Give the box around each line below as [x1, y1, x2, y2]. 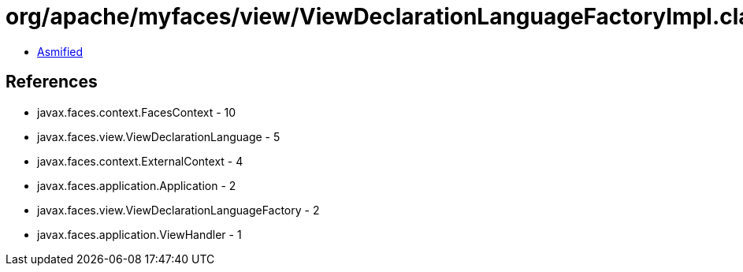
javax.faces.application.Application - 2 [37, 178, 236, 192]
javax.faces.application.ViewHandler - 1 [37, 227, 242, 241]
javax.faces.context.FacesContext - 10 [37, 105, 236, 119]
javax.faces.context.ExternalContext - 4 [37, 154, 243, 168]
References [6, 72, 98, 92]
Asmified [37, 44, 84, 58]
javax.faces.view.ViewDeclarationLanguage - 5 [37, 129, 280, 143]
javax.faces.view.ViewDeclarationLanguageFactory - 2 [37, 203, 320, 217]
